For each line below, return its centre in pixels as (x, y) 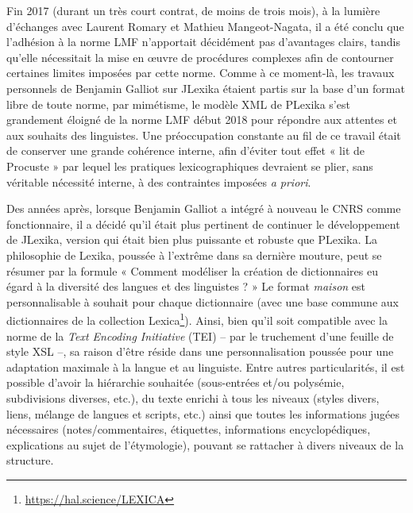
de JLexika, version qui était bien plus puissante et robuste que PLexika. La (192, 239)
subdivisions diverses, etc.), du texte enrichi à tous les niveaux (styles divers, (193, 397)
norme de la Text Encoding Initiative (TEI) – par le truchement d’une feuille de (200, 336)
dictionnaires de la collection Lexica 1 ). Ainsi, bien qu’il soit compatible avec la (197, 319)
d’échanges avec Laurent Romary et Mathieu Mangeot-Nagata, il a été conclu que (205, 26)
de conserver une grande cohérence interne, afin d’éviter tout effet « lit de (186, 150)
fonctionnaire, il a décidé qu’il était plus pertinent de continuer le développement (203, 224)
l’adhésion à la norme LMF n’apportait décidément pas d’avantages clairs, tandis (203, 42)
